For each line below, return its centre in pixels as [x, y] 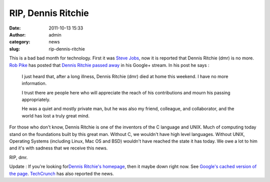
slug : [14, 49]
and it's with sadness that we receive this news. [58, 148]
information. [34, 83]
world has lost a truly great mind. [56, 115]
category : [20, 42]
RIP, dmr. [18, 157]
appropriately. [36, 99]
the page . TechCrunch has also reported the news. [62, 173]
